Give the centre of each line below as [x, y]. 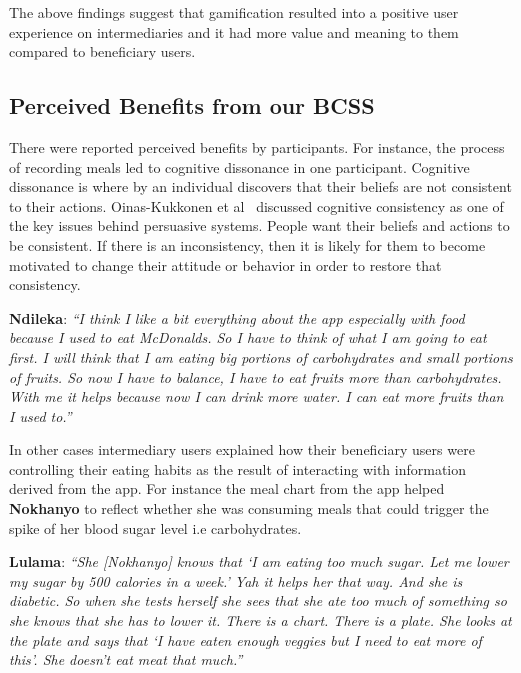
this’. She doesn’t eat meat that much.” [126, 659]
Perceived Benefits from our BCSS [192, 105]
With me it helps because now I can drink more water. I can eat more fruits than [256, 396]
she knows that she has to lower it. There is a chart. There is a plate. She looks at [260, 620]
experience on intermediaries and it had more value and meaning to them [234, 31]
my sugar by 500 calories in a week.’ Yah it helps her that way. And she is [236, 580]
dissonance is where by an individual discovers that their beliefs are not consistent [260, 186]
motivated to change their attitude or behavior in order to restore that [225, 264]
